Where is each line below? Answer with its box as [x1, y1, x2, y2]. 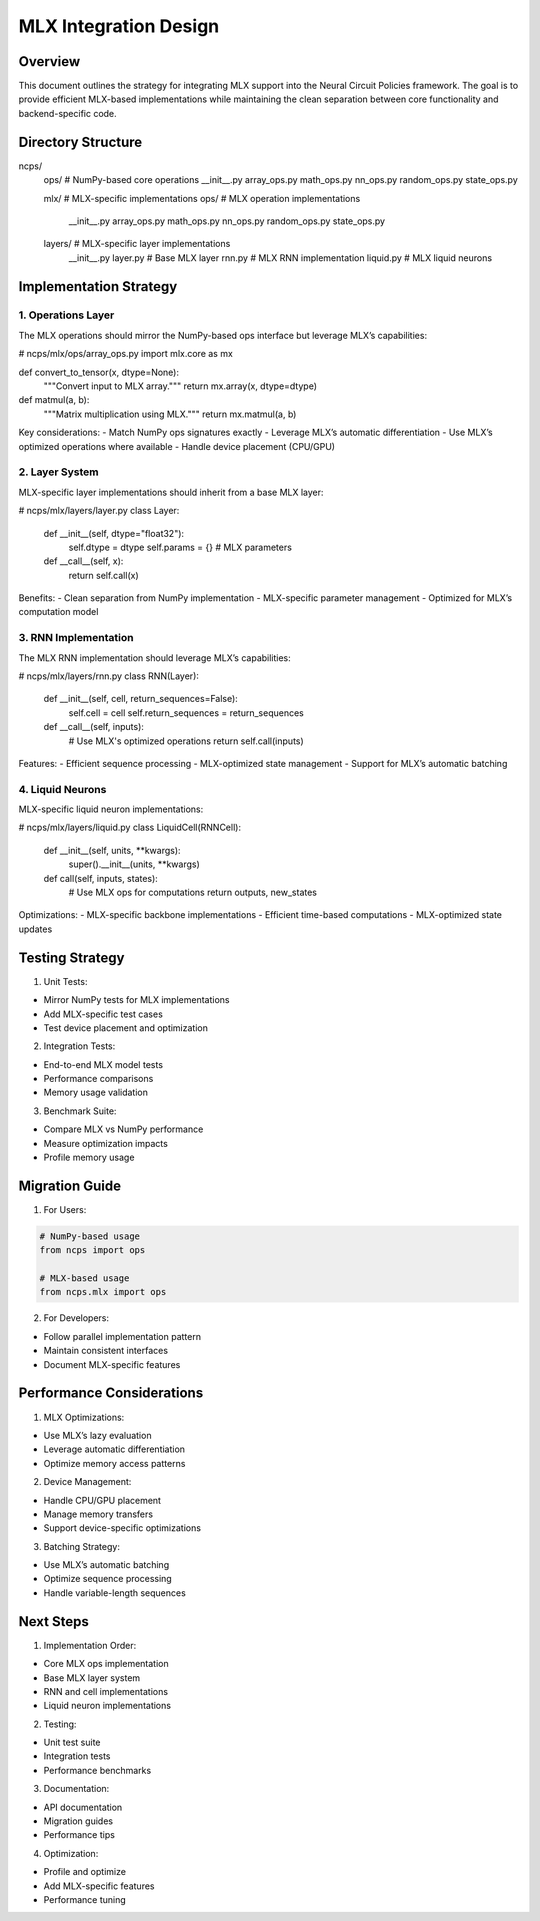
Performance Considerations [18, 1385, 204, 1402]
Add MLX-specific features [43, 1880, 155, 1892]
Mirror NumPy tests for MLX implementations [43, 994, 230, 1006]
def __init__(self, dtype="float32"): [43, 527, 185, 539]
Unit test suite [43, 1736, 101, 1749]
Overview [18, 53, 81, 70]
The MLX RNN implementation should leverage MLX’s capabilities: [18, 651, 292, 664]
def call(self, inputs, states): [43, 872, 159, 884]
